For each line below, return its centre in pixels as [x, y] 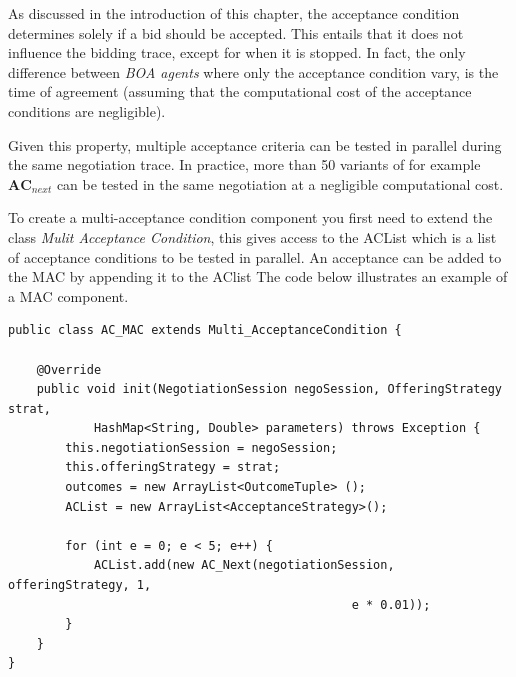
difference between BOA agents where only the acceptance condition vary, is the [253, 71]
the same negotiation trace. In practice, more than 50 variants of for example [244, 164]
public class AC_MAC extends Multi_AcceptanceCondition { [205, 330]
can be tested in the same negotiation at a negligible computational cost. [280, 183]
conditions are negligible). [87, 110]
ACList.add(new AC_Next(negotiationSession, [244, 565]
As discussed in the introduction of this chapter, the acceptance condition [234, 13]
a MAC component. [68, 295]
